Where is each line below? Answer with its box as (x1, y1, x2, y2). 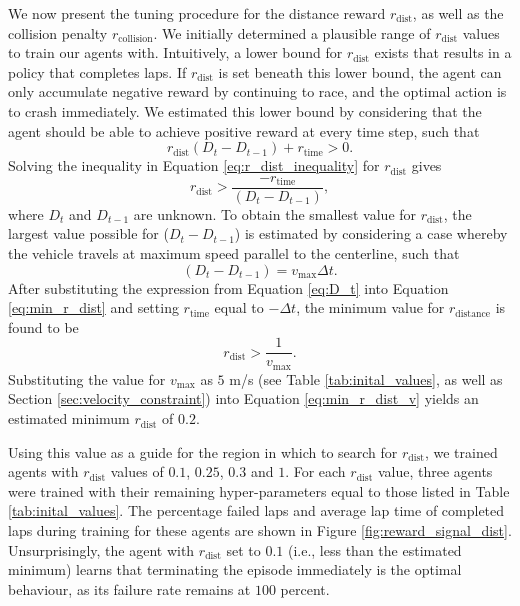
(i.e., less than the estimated (287, 539, 462, 560)
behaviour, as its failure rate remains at (8, 578, 251, 599)
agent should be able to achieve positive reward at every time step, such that (8, 120, 480, 141)
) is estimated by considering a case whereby (234, 223, 508, 244)
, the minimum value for (296, 297, 445, 318)
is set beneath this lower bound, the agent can (218, 61, 502, 82)
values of (110, 461, 164, 482)
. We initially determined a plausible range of (153, 22, 431, 43)
